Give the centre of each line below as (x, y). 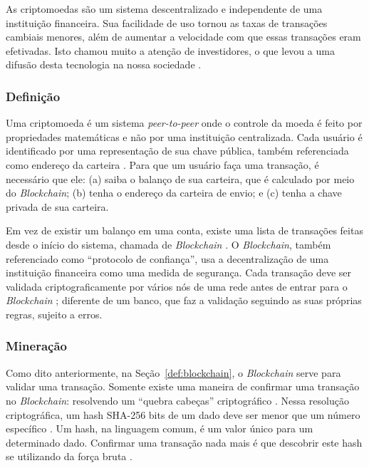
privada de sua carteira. (57, 206)
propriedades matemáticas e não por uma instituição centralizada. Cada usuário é (184, 136)
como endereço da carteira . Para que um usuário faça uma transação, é (162, 164)
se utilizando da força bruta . (69, 456)
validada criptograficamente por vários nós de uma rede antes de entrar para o (177, 286)
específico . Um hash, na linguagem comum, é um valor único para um (160, 428)
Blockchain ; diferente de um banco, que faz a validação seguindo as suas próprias (184, 300)
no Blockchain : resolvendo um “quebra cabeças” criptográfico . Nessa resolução (177, 400)
